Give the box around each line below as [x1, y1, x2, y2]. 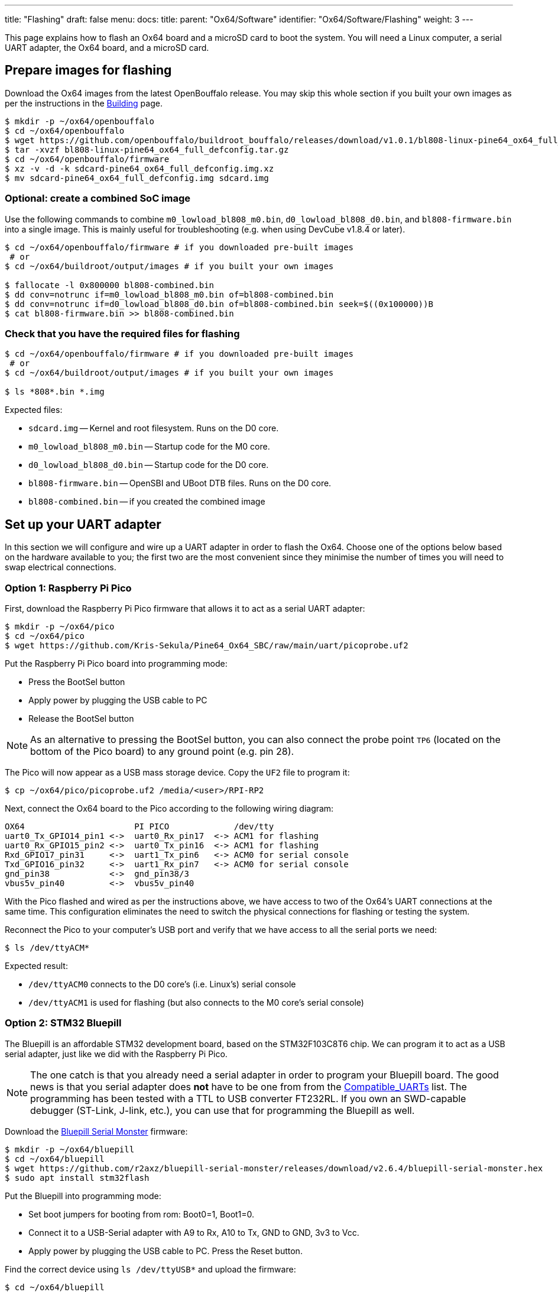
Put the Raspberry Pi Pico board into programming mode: [5, 658, 228, 668]
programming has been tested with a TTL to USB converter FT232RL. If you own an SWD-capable [30, 1092, 466, 1104]
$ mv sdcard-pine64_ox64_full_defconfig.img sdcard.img [5, 173, 269, 183]
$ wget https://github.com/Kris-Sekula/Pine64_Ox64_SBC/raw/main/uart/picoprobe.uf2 [5, 640, 408, 650]
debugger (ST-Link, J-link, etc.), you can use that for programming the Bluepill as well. [30, 1104, 415, 1116]
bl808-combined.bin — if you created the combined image [28, 496, 265, 507]
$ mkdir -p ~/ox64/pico [5, 621, 115, 631]
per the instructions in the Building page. [5, 98, 163, 108]
